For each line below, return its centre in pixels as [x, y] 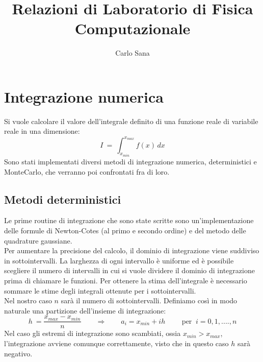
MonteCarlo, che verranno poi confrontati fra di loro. [87, 171]
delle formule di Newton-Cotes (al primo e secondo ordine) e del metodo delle [125, 230]
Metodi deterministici [63, 199]
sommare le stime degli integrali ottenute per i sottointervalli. [100, 290]
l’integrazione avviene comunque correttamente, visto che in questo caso [116, 343]
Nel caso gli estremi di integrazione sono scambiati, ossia [93, 333]
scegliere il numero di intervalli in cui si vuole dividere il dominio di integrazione [129, 270]
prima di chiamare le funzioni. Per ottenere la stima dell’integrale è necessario [126, 280]
